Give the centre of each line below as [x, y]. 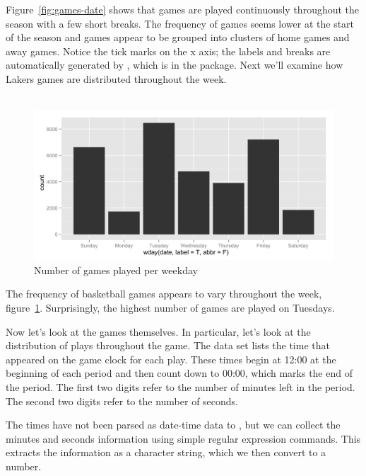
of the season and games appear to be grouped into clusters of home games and [178, 37]
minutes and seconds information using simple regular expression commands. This [183, 438]
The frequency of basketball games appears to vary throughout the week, [164, 294]
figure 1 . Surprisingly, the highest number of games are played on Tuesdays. [170, 307]
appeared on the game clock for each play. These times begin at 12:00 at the [171, 359]
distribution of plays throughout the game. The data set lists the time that [168, 345]
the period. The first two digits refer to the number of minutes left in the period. [181, 386]
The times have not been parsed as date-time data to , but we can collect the [173, 425]
